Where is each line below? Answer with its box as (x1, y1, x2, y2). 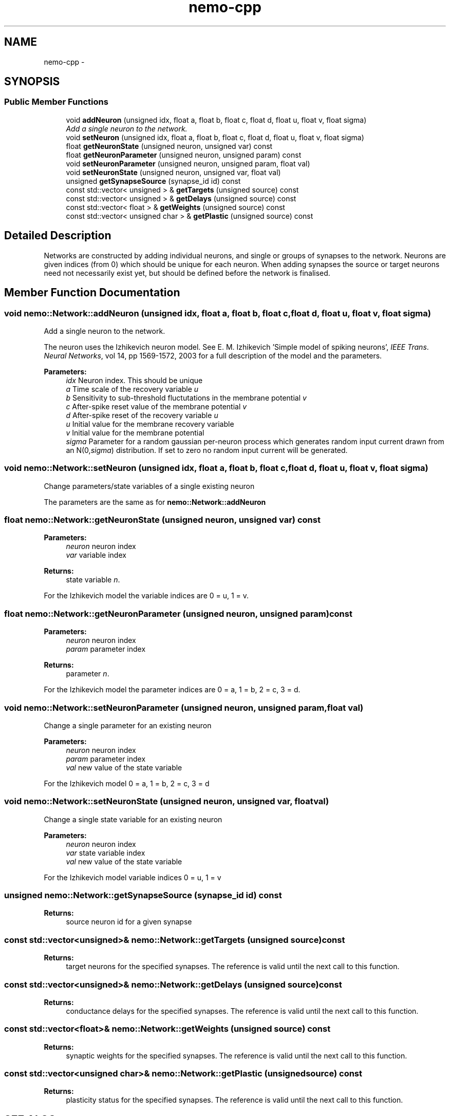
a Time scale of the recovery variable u (66, 384, 199, 393)
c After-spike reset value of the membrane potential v (66, 402, 247, 411)
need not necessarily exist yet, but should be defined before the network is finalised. (44, 268, 330, 277)
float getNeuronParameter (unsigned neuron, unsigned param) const (66, 150, 302, 159)
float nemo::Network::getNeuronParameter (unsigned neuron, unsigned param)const (4, 608, 352, 619)
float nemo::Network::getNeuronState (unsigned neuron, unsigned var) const (4, 515, 321, 525)
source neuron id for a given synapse (66, 917, 192, 926)
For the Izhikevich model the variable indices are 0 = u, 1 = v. (44, 591, 249, 600)
